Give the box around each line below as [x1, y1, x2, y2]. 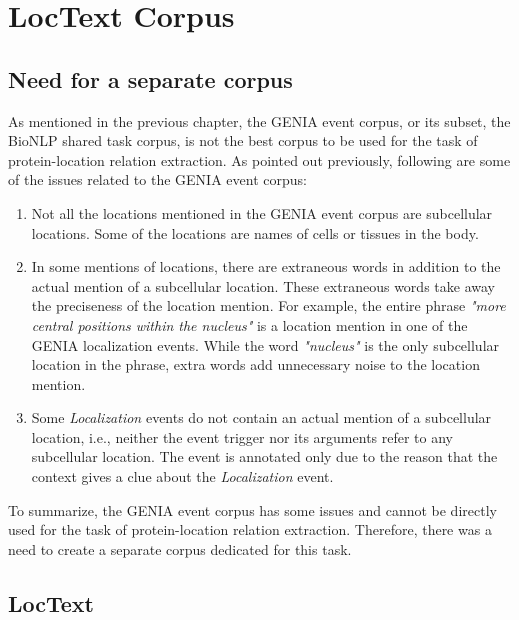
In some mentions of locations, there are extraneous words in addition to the [31, 256, 501, 277]
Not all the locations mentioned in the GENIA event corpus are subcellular [31, 202, 493, 223]
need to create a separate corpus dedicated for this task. [8, 538, 352, 559]
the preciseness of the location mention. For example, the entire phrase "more [31, 295, 506, 316]
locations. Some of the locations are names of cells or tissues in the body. [31, 222, 479, 243]
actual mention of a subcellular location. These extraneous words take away [31, 275, 495, 296]
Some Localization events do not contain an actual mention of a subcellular [31, 407, 492, 428]
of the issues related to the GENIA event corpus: [8, 169, 307, 190]
